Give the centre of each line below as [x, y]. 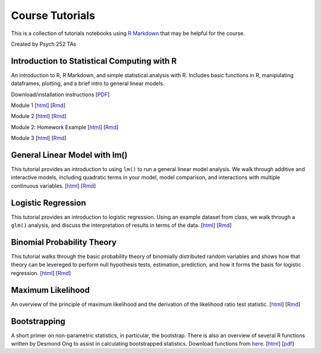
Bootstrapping [38, 321]
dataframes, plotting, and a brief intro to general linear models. [88, 84]
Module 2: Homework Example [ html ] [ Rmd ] [65, 127]
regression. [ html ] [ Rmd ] [41, 273]
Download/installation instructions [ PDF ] [60, 94]
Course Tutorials [53, 15]
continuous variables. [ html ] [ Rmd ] [53, 186]
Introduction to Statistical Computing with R [94, 61]
